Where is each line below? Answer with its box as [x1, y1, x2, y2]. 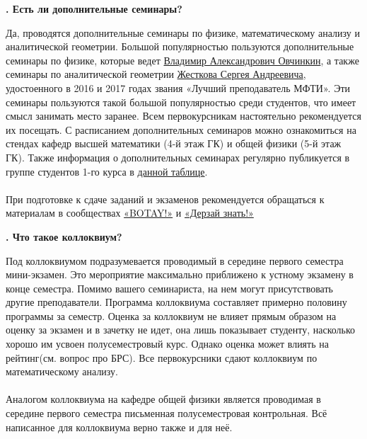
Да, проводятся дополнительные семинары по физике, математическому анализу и [6, 25, 360, 40]
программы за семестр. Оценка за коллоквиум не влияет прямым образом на [6, 308, 337, 323]
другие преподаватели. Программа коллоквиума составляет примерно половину [6, 295, 347, 309]
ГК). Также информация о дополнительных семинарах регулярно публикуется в [6, 149, 350, 164]
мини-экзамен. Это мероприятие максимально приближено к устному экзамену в [6, 267, 354, 282]
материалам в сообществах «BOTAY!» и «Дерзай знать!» [6, 205, 254, 220]
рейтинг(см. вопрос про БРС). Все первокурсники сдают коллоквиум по [6, 350, 318, 365]
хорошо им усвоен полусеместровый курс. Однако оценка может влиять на [6, 336, 329, 351]
